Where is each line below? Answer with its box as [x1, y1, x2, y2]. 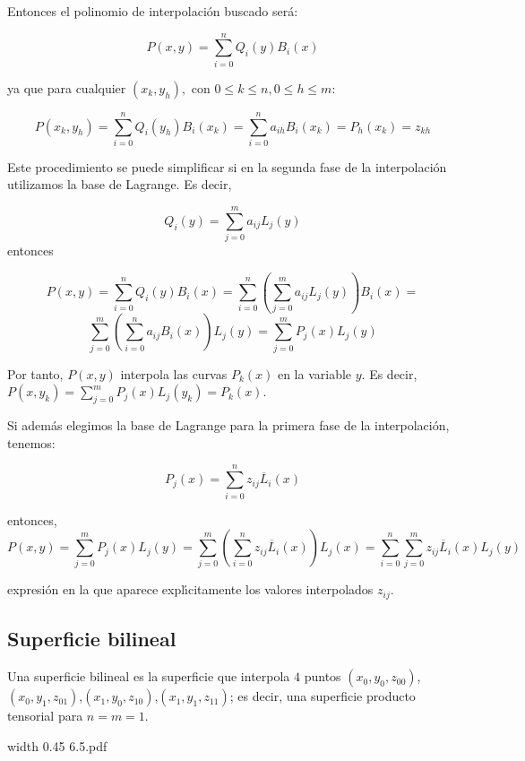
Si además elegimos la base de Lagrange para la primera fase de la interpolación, [7, 416, 450, 435]
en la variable [277, 364, 352, 383]
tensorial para [7, 706, 83, 725]
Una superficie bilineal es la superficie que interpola [7, 667, 290, 686]
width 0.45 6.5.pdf [7, 736, 108, 755]
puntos [304, 667, 341, 686]
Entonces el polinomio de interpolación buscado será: [7, 2, 298, 20]
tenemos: [7, 433, 56, 452]
